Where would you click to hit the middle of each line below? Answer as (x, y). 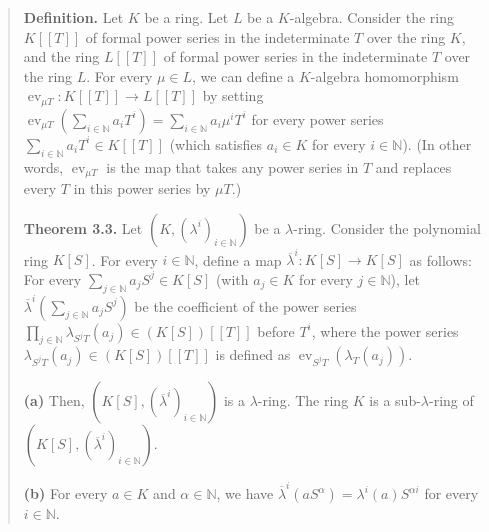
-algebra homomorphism (384, 75)
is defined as (253, 354)
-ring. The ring (303, 400)
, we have (245, 493)
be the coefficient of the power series (245, 305)
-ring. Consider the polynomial (387, 227)
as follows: (440, 259)
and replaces (413, 166)
